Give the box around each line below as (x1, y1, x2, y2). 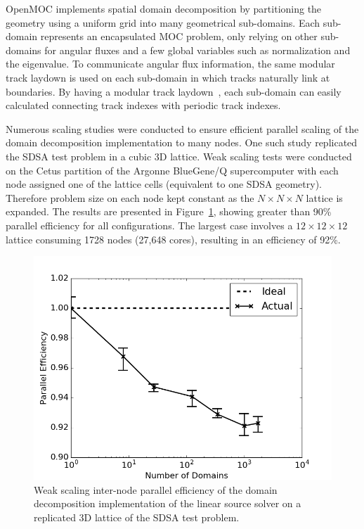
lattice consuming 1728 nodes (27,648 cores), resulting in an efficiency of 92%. (6, 231, 341, 246)
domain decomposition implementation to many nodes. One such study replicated (6, 135, 358, 150)
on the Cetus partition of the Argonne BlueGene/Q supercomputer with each (6, 162, 339, 177)
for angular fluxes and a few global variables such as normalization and (44, 42, 351, 57)
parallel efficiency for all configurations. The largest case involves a (6, 217, 293, 232)
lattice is (306, 190, 343, 205)
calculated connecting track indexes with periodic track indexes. (6, 98, 281, 113)
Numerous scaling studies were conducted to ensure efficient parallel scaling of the (6, 121, 359, 136)
